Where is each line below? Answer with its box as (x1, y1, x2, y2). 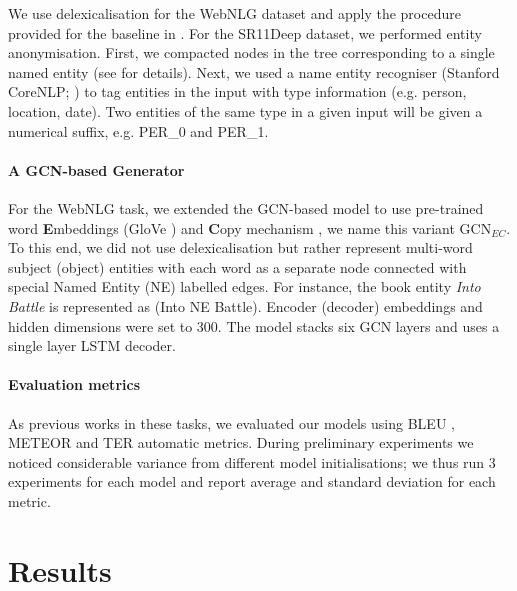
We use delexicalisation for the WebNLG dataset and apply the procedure (8, 3, 461, 23)
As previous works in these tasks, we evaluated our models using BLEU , (8, 412, 455, 433)
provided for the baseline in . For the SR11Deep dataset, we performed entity (8, 22, 482, 43)
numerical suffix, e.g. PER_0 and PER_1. (8, 120, 269, 141)
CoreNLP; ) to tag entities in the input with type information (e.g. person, (8, 81, 467, 102)
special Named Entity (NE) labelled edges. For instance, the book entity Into (8, 276, 481, 297)
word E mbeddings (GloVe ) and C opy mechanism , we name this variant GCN (8, 217, 492, 238)
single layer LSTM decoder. (8, 335, 176, 356)
